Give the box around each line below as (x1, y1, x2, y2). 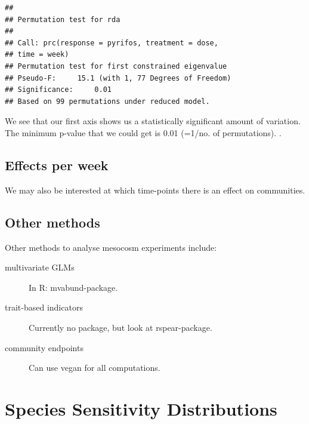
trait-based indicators (5, 301, 83, 314)
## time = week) (5, 50, 69, 59)
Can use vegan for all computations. (29, 361, 160, 374)
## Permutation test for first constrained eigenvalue (5, 62, 227, 70)
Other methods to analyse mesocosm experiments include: (5, 241, 217, 253)
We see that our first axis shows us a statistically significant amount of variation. (5, 115, 301, 127)
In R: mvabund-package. (29, 281, 118, 293)
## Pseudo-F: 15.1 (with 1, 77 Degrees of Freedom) (5, 73, 231, 82)
